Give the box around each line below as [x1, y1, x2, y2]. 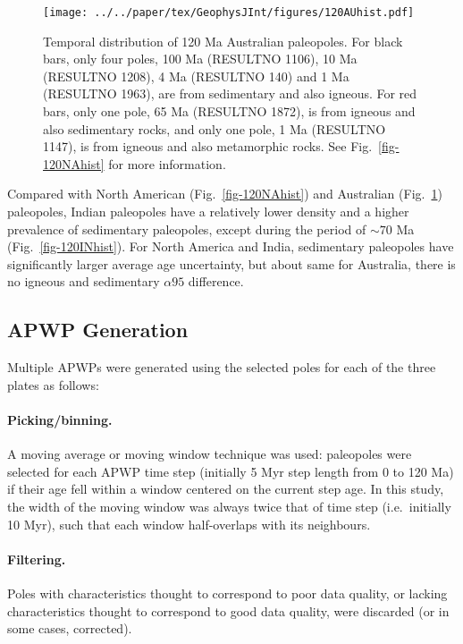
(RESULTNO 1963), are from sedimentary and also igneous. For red [43, 84, 417, 103]
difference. [188, 272, 244, 291]
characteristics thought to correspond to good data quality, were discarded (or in [7, 601, 450, 620]
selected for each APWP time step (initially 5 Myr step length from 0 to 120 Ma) [7, 462, 454, 480]
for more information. [108, 154, 226, 173]
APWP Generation [7, 316, 189, 343]
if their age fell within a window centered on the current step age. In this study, [7, 479, 444, 498]
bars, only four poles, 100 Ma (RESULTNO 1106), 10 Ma [43, 49, 358, 68]
